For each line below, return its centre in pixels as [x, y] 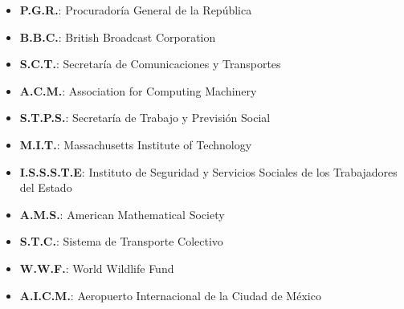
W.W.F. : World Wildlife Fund [97, 268]
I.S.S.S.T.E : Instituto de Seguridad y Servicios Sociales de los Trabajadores [208, 171]
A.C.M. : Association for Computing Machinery [138, 90]
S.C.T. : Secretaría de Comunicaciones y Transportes [150, 64]
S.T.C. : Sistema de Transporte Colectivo [121, 241]
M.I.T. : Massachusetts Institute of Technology [136, 144]
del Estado [46, 187]
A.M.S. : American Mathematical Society [122, 214]
